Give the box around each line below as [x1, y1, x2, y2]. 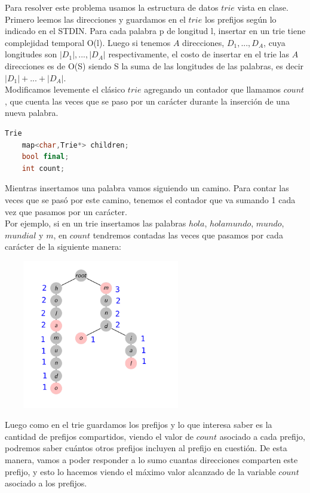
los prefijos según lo [204, 13, 277, 25]
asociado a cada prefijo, [219, 430, 305, 442]
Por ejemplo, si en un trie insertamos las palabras [5, 217, 186, 229]
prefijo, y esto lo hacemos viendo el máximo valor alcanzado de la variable [5, 465, 276, 477]
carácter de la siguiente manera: [5, 240, 122, 253]
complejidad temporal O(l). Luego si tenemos [5, 36, 171, 48]
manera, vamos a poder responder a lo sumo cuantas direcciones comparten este [5, 453, 298, 466]
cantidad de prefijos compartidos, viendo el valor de [5, 430, 194, 442]
